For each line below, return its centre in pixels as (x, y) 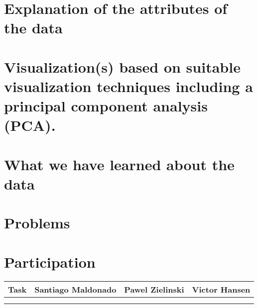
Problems (37, 223)
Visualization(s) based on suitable (122, 66)
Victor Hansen (221, 289)
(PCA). (30, 125)
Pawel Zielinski (154, 289)
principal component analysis (106, 106)
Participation (50, 261)
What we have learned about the (119, 164)
